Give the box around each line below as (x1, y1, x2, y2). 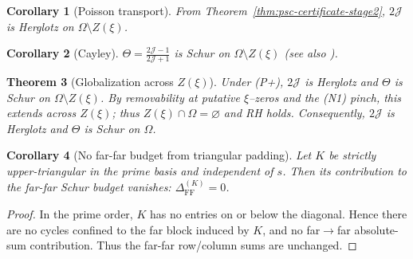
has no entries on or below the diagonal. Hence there (149, 205, 407, 222)
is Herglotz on (6, 18, 74, 34)
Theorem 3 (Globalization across (6, 73, 174, 90)
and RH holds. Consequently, (223, 104, 365, 121)
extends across (6, 104, 77, 121)
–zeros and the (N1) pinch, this (249, 88, 402, 105)
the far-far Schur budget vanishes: (6, 179, 171, 195)
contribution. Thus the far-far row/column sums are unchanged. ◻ (29, 237, 357, 253)
